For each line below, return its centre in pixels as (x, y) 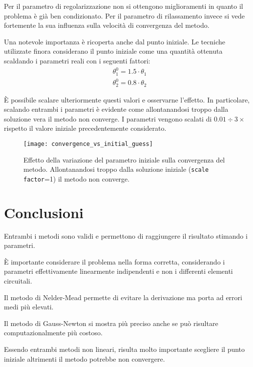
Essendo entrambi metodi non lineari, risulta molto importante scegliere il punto (125, 349)
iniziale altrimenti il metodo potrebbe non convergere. (84, 358)
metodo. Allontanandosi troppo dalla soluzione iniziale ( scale (116, 169)
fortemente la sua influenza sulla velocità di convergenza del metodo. (107, 25)
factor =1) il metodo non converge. (77, 178)
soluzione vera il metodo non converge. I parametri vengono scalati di (108, 118)
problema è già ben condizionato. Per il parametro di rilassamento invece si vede (124, 15)
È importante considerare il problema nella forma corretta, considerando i (115, 261)
